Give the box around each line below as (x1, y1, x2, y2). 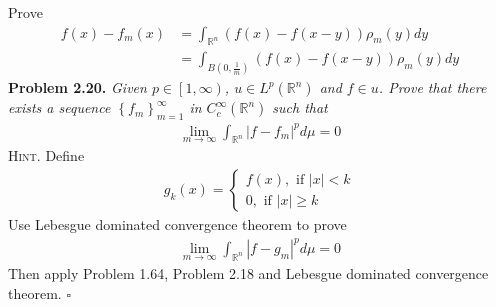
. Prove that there (378, 77, 487, 98)
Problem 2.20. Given (8, 77, 147, 98)
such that (272, 97, 328, 118)
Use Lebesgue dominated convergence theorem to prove (8, 214, 347, 235)
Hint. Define (8, 145, 85, 166)
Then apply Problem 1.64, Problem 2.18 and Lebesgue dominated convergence (8, 262, 489, 283)
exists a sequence (8, 97, 111, 118)
